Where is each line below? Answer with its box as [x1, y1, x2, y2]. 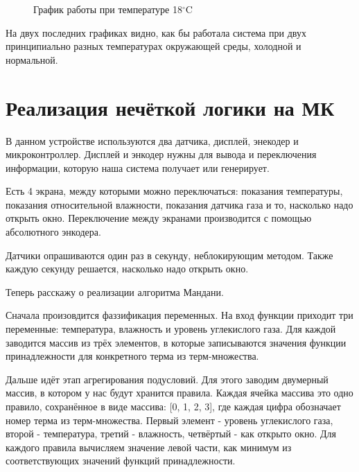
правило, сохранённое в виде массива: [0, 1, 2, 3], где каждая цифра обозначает [6, 399, 341, 413]
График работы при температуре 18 [33, 2, 182, 16]
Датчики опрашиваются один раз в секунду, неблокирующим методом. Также [6, 247, 333, 262]
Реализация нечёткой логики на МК [6, 93, 335, 121]
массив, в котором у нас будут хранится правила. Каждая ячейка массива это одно [6, 385, 353, 400]
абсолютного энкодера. [6, 225, 101, 239]
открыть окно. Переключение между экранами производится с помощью [6, 211, 312, 225]
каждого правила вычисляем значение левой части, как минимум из [6, 439, 292, 454]
